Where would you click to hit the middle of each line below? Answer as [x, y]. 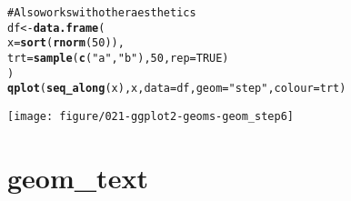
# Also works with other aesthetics [102, 13]
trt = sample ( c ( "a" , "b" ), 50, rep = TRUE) [118, 58]
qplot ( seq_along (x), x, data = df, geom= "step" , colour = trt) [177, 89]
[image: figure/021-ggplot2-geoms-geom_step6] [150, 116]
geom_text [78, 177]
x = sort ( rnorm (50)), [66, 43]
